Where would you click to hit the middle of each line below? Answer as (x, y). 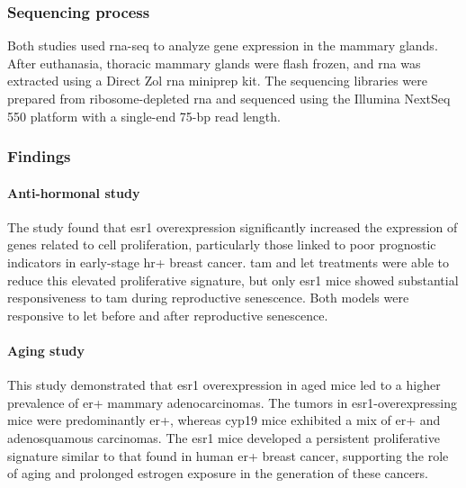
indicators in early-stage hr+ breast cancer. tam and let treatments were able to (228, 262)
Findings (39, 156)
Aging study (46, 350)
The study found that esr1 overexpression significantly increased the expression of (233, 226)
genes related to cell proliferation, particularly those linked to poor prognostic (222, 244)
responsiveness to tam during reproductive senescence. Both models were (208, 298)
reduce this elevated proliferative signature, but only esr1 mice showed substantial (233, 280)
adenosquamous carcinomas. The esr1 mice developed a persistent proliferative (224, 437)
